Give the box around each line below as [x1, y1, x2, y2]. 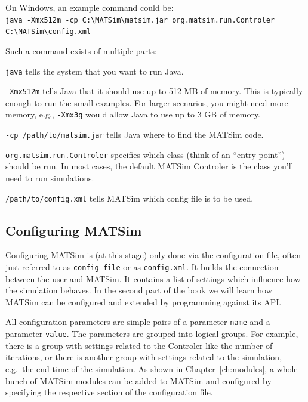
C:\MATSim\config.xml [5, 27, 91, 36]
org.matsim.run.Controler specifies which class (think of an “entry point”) [5, 148, 285, 160]
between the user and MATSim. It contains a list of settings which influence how [5, 272, 301, 285]
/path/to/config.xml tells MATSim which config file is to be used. [5, 191, 254, 204]
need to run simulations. [5, 171, 94, 184]
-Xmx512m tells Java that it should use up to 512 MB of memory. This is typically [5, 85, 303, 97]
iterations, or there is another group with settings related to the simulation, [5, 351, 282, 363]
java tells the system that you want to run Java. [5, 64, 184, 77]
